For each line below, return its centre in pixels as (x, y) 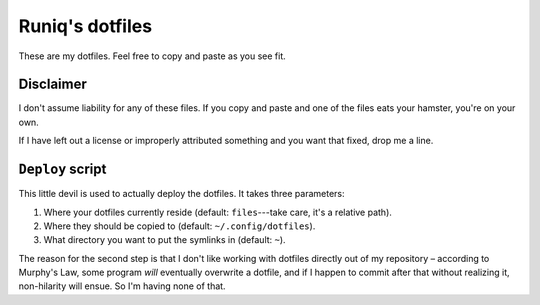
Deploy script (62, 169)
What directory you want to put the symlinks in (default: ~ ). (164, 240)
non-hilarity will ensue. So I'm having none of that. (122, 286)
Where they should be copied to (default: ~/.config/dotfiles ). (179, 226)
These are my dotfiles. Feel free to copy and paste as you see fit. (152, 56)
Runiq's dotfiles (85, 26)
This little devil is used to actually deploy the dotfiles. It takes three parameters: (181, 194)
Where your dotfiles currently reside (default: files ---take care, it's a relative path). (217, 212)
